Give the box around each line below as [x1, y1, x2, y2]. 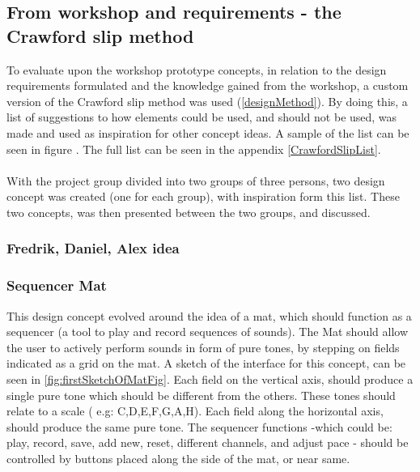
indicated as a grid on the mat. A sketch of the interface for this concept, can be [6, 355, 406, 372]
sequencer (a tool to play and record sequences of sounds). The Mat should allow [6, 323, 409, 340]
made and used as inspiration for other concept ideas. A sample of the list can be [6, 124, 409, 141]
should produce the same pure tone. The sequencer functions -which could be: [6, 418, 392, 435]
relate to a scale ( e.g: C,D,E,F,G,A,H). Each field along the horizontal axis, [6, 402, 384, 419]
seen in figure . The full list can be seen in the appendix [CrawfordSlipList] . [6, 140, 381, 157]
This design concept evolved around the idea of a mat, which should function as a [6, 307, 412, 324]
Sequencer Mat [6, 275, 107, 296]
